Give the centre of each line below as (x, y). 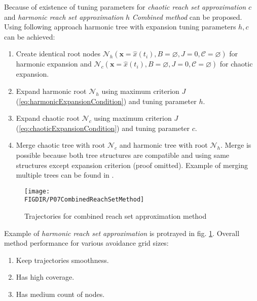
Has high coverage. (45, 277)
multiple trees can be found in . (65, 175)
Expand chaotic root (48, 118)
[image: (37, 191)
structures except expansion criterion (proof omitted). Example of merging (132, 165)
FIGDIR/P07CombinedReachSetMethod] (84, 200)
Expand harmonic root (51, 91)
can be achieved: (30, 36)
